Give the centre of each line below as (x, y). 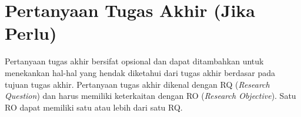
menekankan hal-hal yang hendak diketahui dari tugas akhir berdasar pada (140, 72)
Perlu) (31, 33)
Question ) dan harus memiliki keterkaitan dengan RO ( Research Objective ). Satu (150, 96)
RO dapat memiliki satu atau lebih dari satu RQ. (94, 107)
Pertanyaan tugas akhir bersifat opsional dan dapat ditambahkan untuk (134, 61)
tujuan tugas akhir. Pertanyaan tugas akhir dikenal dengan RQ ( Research (137, 84)
